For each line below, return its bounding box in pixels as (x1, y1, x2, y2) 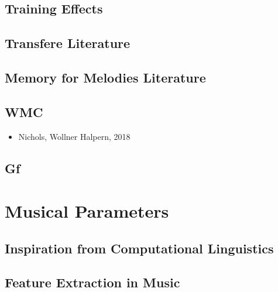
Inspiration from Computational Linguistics (5, 239, 274, 257)
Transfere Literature (5, 34, 131, 52)
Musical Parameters (5, 199, 169, 223)
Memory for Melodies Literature (5, 68, 206, 86)
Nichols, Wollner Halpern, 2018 (18, 130, 131, 142)
